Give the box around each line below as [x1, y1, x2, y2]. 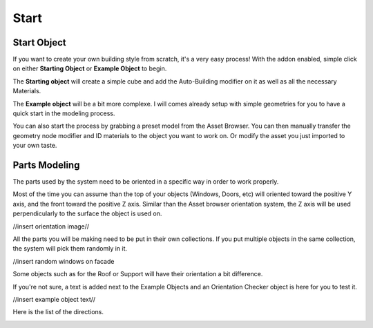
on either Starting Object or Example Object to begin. [12, 64, 167, 73]
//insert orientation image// [12, 222, 90, 231]
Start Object [12, 37, 67, 48]
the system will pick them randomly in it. [12, 244, 128, 253]
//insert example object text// [12, 296, 96, 303]
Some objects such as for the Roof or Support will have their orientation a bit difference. [12, 270, 263, 278]
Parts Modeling [12, 160, 80, 171]
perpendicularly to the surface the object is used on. [12, 209, 162, 218]
